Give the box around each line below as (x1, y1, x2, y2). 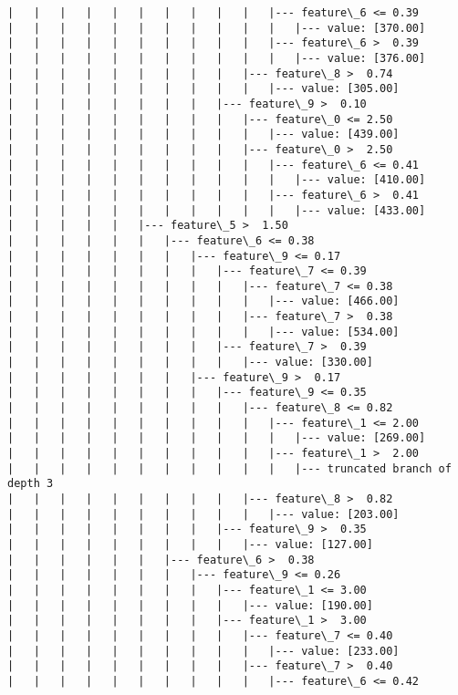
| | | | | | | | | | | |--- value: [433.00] (7, 203, 426, 217)
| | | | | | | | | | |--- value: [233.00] (7, 644, 400, 658)
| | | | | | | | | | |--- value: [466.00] (7, 295, 400, 308)
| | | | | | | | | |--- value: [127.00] (7, 537, 373, 551)
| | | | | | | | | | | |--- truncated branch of (7, 462, 452, 475)
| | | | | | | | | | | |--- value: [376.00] (7, 51, 426, 65)
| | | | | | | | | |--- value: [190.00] (7, 598, 373, 612)
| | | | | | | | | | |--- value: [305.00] (7, 82, 400, 96)
